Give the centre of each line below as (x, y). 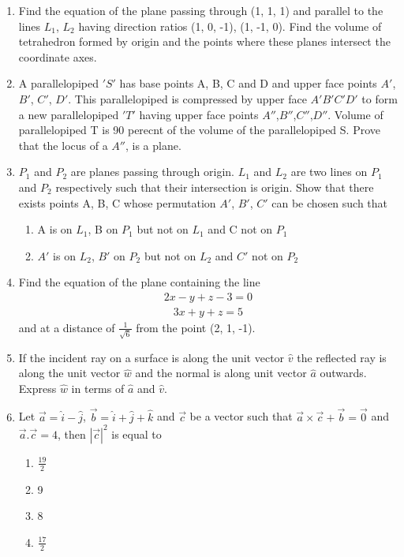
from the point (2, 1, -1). (196, 327)
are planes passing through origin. (153, 172)
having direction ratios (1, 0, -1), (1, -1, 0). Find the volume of (230, 26)
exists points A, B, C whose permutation (117, 202)
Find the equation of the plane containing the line (139, 282)
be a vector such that (241, 416)
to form (380, 98)
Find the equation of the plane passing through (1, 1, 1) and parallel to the (201, 10)
